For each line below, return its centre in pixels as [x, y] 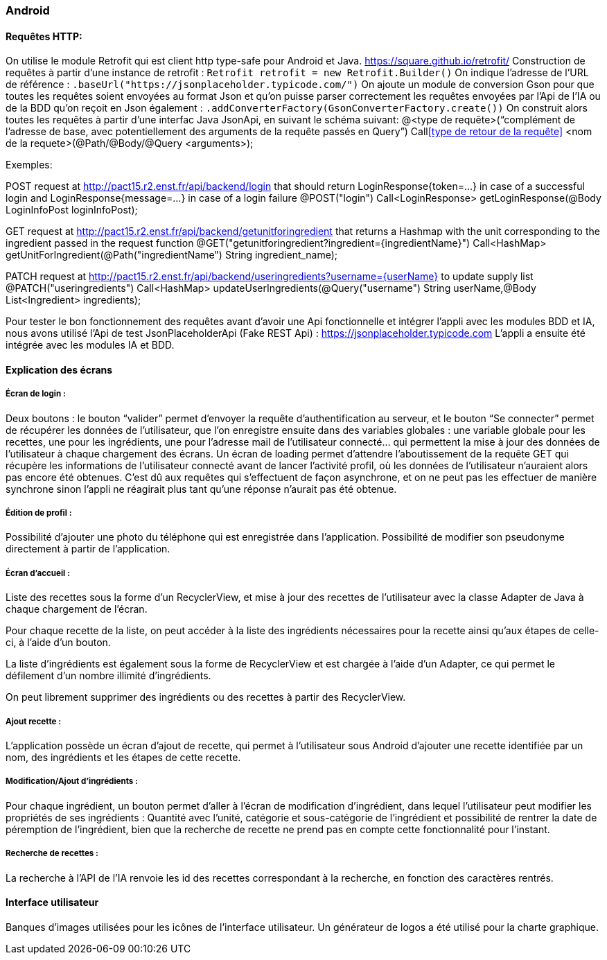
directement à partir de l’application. [88, 549]
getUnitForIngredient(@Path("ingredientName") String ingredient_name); [172, 255]
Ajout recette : [34, 721]
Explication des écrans [59, 369]
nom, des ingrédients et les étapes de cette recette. [123, 757]
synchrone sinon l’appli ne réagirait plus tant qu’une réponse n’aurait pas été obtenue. [201, 489]
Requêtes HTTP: [44, 36]
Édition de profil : [39, 513]
